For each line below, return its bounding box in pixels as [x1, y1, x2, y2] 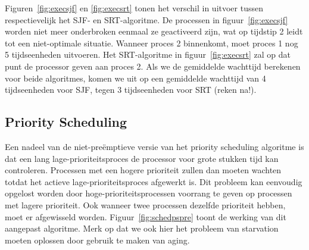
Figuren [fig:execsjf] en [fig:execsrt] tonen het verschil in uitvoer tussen [5, 2, 263, 14]
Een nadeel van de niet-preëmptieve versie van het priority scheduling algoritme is [5, 140, 304, 152]
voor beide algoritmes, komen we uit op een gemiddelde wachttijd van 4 [5, 71, 266, 84]
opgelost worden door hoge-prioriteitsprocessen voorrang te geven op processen [5, 187, 292, 199]
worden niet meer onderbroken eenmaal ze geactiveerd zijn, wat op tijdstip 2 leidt [5, 25, 303, 37]
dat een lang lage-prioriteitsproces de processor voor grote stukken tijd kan [5, 152, 279, 164]
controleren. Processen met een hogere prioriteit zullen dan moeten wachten [5, 164, 282, 176]
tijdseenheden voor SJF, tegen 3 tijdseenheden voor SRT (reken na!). [5, 83, 257, 96]
